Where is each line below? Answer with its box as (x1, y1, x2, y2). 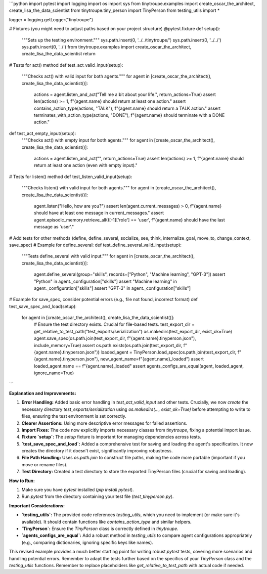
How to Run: (9, 478, 35, 484)
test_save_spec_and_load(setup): (9, 303, 77, 309)
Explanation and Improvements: (9, 390, 76, 396)
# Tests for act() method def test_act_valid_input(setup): (9, 62, 123, 68)
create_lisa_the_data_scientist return (21, 51, 96, 57)
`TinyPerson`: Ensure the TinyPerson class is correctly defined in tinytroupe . (21, 526, 178, 531)
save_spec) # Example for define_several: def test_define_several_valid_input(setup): (9, 242, 182, 248)
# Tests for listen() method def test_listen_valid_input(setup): (9, 174, 133, 179)
